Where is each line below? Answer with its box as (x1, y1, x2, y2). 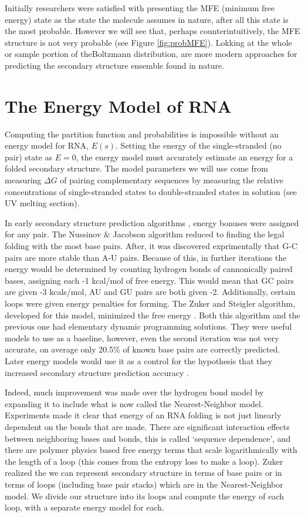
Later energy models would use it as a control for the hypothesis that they (5, 354, 273, 367)
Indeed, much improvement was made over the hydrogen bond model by (5, 386, 264, 398)
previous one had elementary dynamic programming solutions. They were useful (5, 320, 292, 333)
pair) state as (5, 150, 53, 163)
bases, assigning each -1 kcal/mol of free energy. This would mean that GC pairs (5, 274, 294, 286)
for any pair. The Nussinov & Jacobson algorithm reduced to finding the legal (5, 228, 284, 240)
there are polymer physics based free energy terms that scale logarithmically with (5, 444, 297, 456)
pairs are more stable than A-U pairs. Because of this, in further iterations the (5, 251, 287, 263)
